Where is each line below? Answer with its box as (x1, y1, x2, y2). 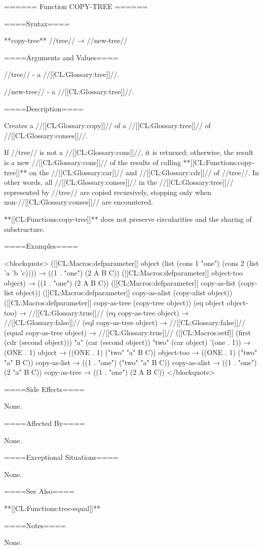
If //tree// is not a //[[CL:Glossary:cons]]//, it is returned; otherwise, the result (4, 147, 254, 158)
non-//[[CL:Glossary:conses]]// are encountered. (4, 197, 153, 207)
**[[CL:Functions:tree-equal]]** (4, 502, 100, 513)
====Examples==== (4, 241, 79, 251)
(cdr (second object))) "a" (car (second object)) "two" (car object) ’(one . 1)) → (4, 337, 251, 347)
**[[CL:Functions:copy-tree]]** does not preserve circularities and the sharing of (4, 213, 252, 224)
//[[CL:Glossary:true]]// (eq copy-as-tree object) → (28, 307, 189, 318)
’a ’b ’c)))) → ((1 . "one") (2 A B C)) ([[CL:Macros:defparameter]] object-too (4, 267, 243, 278)
